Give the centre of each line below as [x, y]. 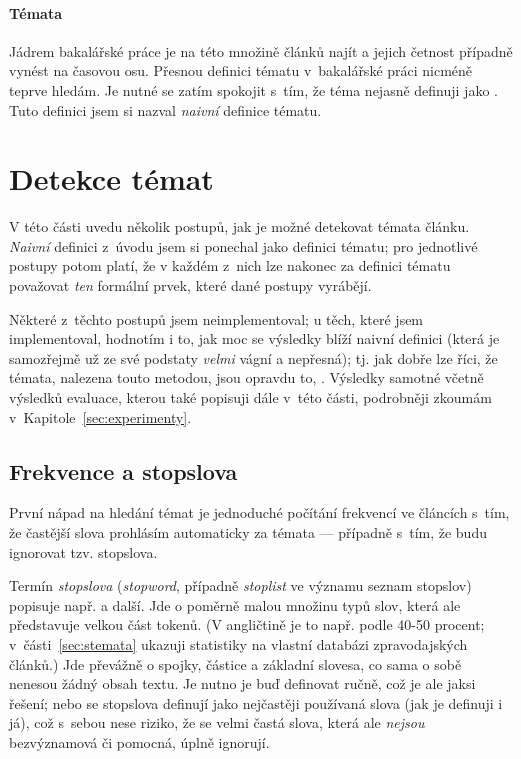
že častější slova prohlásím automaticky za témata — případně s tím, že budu [248, 532]
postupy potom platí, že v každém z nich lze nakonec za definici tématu [230, 265]
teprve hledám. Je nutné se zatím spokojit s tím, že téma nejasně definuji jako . [253, 89]
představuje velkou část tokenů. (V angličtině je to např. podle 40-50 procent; [247, 624]
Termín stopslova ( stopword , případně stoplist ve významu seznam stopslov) [240, 585]
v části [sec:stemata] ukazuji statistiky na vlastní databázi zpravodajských [238, 644]
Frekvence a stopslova [123, 470]
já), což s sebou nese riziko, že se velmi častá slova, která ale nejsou [217, 722]
